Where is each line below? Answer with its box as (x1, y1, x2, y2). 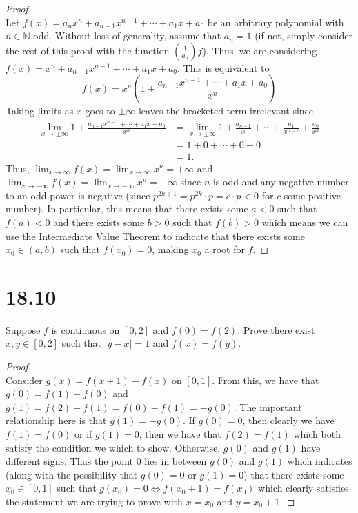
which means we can (261, 214, 348, 229)
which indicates (287, 454, 352, 468)
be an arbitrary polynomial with (207, 14, 344, 29)
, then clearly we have (242, 413, 335, 428)
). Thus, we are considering (202, 43, 317, 57)
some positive (284, 188, 341, 202)
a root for (204, 242, 245, 256)
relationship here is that (6, 413, 107, 428)
